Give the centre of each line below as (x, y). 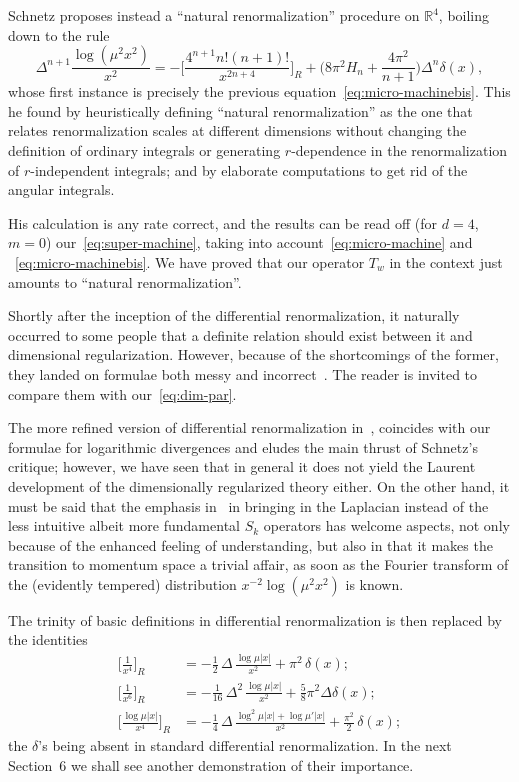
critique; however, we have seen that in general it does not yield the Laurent (242, 466)
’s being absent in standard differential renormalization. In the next (245, 745)
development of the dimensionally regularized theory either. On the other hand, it (259, 485)
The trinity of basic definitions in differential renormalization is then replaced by (255, 619)
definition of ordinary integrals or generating (144, 150)
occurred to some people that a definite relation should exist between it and (240, 334)
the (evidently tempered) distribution (122, 583)
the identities (48, 639)
